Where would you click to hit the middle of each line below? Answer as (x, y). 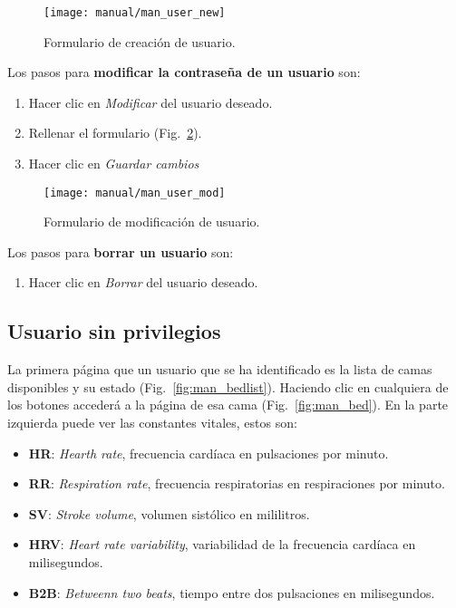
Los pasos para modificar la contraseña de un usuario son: (184, 72)
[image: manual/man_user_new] (135, 13)
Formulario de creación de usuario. (140, 41)
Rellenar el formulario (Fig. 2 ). (115, 133)
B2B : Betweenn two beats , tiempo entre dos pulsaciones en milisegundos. (232, 592)
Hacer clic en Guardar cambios (114, 164)
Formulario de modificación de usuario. (152, 222)
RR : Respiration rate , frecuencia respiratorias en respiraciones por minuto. (237, 483)
